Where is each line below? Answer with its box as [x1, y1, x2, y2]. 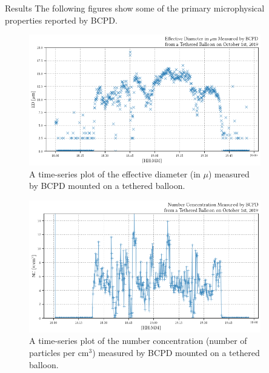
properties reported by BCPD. [5, 13, 118, 26]
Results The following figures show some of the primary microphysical [5, 2, 265, 14]
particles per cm [29, 346, 89, 358]
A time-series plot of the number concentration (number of [29, 334, 247, 347]
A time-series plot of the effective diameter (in [29, 167, 201, 180]
